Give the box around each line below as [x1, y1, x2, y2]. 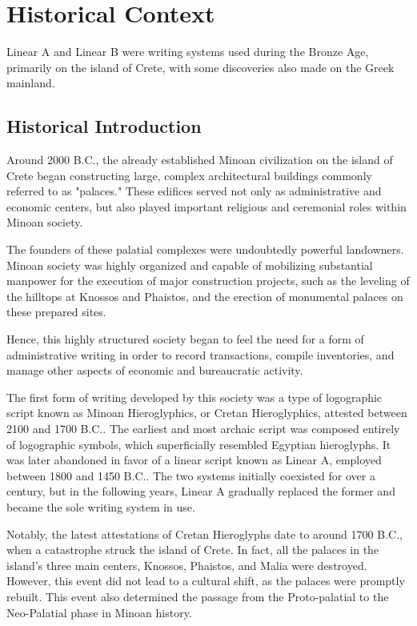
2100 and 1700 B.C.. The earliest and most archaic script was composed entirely [6, 420, 400, 437]
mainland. [6, 74, 55, 91]
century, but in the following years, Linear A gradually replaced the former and [6, 483, 395, 500]
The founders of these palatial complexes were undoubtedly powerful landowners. [6, 241, 404, 258]
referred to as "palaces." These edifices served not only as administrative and [6, 183, 382, 199]
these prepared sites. [6, 303, 106, 320]
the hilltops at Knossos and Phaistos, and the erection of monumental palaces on [6, 287, 403, 304]
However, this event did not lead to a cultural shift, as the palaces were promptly [6, 572, 405, 589]
